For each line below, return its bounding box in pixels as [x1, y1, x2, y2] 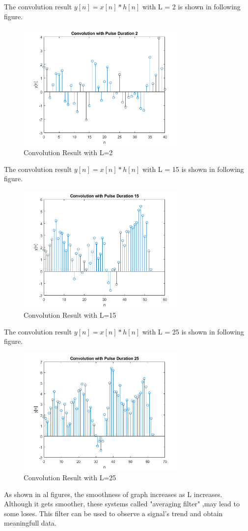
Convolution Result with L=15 [24, 310, 116, 320]
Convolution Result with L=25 [24, 472, 116, 483]
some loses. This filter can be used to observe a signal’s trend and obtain [4, 508, 223, 518]
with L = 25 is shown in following [142, 326, 244, 336]
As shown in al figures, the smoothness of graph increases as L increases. [4, 489, 222, 499]
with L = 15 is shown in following [142, 164, 244, 174]
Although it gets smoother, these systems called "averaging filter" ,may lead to [4, 498, 240, 509]
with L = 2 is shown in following [142, 1, 241, 11]
